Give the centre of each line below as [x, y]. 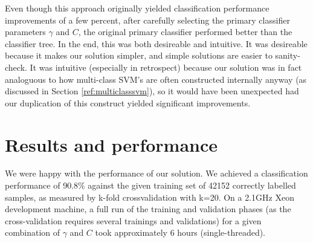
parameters [25, 32]
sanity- [288, 55]
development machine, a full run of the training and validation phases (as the [148, 209]
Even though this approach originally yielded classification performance [137, 8]
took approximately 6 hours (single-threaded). [180, 232]
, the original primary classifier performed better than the [185, 32]
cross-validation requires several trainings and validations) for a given [133, 220]
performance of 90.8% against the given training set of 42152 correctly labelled [150, 185]
